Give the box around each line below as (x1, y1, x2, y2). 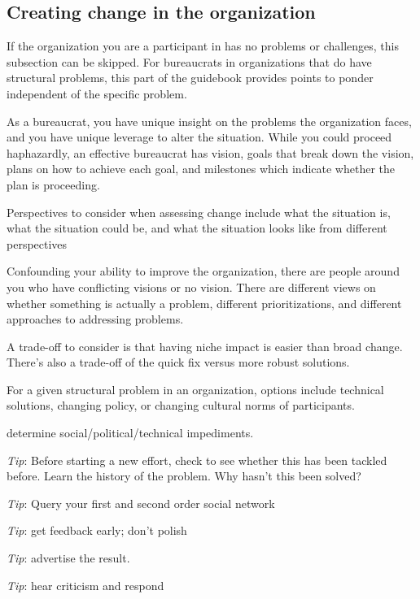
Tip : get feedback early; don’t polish (7, 522, 187, 539)
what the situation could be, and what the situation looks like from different (7, 219, 387, 237)
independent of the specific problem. (7, 85, 187, 102)
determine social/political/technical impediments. (7, 424, 254, 441)
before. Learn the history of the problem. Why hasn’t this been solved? (7, 467, 361, 484)
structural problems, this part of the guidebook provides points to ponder (7, 69, 374, 86)
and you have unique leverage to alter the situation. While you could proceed (7, 128, 392, 145)
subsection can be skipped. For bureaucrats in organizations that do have (7, 53, 372, 70)
